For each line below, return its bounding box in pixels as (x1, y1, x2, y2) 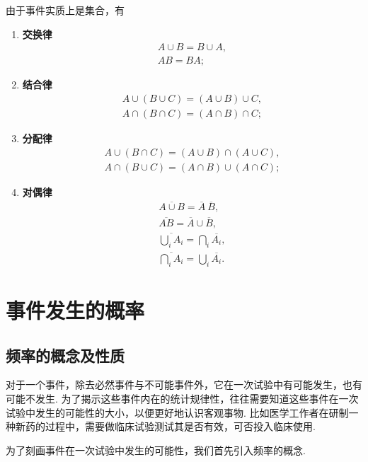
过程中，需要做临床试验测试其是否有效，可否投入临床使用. (45, 419, 316, 434)
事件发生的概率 (6, 295, 145, 324)
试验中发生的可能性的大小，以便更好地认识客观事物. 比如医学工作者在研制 (6, 405, 349, 420)
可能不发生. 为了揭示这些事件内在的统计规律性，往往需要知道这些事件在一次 (6, 391, 359, 405)
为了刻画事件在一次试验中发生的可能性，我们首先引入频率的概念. (6, 442, 306, 457)
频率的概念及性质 (6, 344, 125, 366)
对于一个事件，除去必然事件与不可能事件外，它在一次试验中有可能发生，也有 (6, 377, 362, 392)
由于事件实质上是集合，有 (6, 3, 125, 17)
